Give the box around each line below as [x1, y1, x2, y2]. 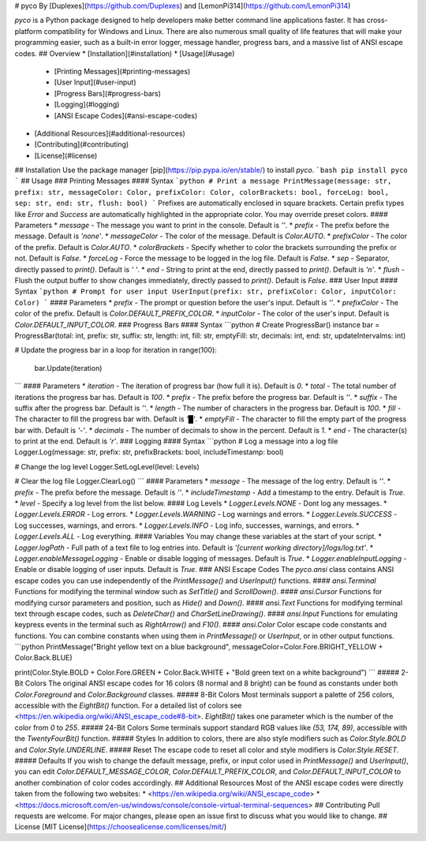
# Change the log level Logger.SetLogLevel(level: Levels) [14, 462, 200, 471]
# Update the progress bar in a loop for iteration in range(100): [14, 346, 217, 355]
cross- [366, 16, 388, 25]
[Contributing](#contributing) [34, 140, 129, 149]
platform [14, 26, 43, 36]
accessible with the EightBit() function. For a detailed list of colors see [14, 701, 242, 710]
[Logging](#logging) [54, 99, 120, 110]
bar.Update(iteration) [34, 363, 103, 372]
